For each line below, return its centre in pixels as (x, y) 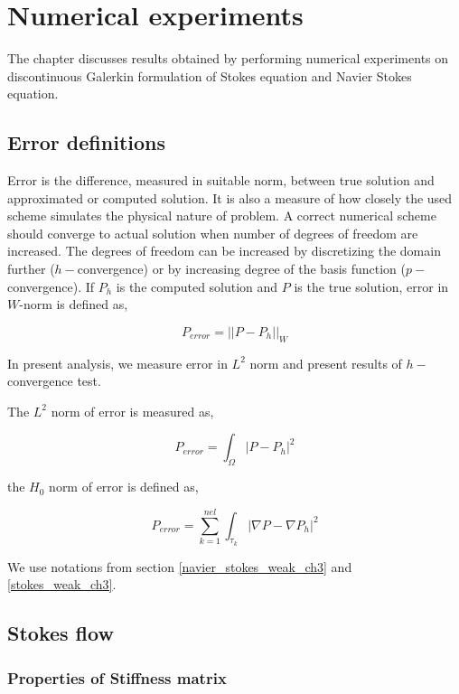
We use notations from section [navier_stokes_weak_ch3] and (180, 566)
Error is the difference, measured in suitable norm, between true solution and (221, 180)
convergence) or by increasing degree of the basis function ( (242, 269)
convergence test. (54, 381)
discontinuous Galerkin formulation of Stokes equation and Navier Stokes (210, 75)
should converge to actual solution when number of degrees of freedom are (213, 233)
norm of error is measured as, (132, 411)
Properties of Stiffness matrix (117, 677)
